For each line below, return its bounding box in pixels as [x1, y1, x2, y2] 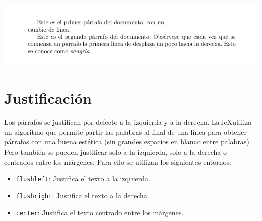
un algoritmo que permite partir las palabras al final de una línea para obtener [4, 126, 247, 137]
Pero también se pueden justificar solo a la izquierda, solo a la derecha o [4, 146, 227, 157]
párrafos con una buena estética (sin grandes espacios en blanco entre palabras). [4, 136, 251, 147]
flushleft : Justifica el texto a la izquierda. [16, 173, 150, 184]
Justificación [4, 88, 92, 108]
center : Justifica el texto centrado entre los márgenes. [16, 207, 184, 217]
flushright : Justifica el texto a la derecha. [16, 190, 149, 200]
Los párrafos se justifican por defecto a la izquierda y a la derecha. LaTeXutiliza [4, 117, 252, 127]
